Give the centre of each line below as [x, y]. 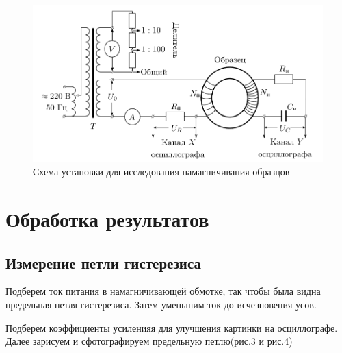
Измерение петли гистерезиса [104, 262]
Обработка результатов [107, 219]
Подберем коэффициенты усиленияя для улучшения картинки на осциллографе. [172, 327]
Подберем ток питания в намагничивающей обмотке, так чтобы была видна [163, 291]
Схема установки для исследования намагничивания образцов [161, 172]
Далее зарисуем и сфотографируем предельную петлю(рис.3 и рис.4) [149, 341]
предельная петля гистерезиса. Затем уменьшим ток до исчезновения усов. [161, 304]
